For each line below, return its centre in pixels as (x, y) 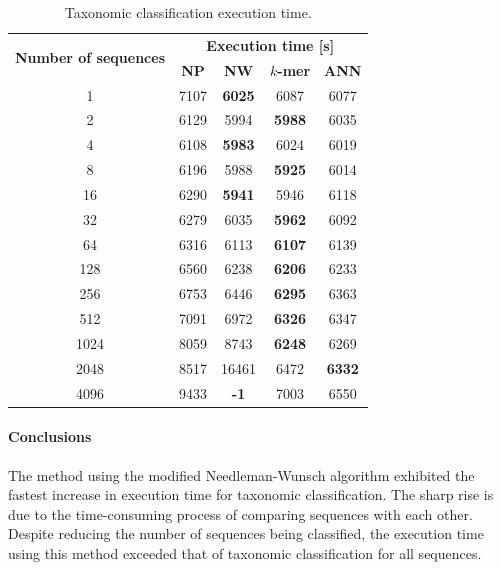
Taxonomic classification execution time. (188, 12)
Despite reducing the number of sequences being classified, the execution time (246, 533)
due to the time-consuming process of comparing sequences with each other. (240, 513)
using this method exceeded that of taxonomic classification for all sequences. (245, 552)
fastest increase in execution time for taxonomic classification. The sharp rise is (251, 494)
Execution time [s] (270, 44)
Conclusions (50, 436)
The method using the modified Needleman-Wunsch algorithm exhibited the (241, 474)
